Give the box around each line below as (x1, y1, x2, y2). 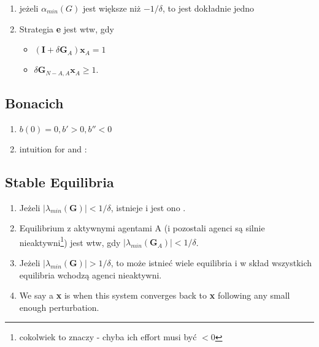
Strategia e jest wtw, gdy (19, 22, 114, 35)
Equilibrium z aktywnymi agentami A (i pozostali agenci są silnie (19, 222, 265, 234)
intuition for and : (19, 142, 87, 155)
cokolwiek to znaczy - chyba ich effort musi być (19, 330, 197, 343)
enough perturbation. (19, 300, 99, 313)
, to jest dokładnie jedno (163, 2, 255, 14)
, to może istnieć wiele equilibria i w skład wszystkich (110, 256, 312, 269)
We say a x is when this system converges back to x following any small (19, 289, 290, 302)
